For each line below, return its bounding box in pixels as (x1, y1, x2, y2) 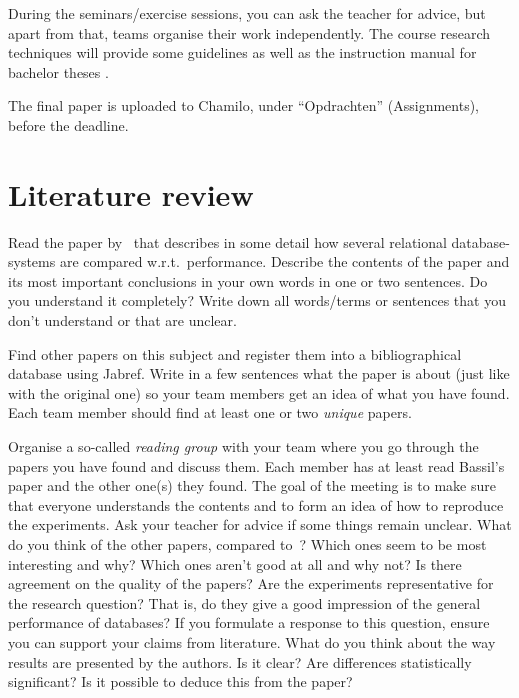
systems (8, 251, 56, 272)
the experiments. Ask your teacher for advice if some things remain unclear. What (8, 514, 512, 535)
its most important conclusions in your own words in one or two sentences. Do (8, 270, 488, 291)
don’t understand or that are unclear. (8, 310, 237, 331)
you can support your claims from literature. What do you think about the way (8, 631, 496, 652)
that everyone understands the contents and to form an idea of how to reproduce (8, 494, 504, 515)
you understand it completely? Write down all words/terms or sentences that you (8, 290, 506, 311)
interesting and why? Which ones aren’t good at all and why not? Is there (8, 553, 462, 574)
